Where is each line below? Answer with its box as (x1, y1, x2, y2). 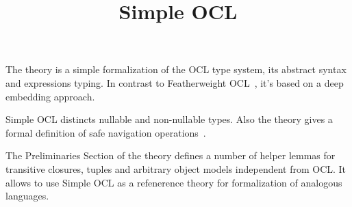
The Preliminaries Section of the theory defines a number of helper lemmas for (5, 148, 336, 163)
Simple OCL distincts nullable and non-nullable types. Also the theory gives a (5, 112, 333, 126)
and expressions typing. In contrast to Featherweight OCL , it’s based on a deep (5, 75, 344, 89)
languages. (5, 189, 49, 203)
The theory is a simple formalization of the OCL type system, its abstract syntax (5, 62, 347, 77)
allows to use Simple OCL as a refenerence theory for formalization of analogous (5, 175, 342, 189)
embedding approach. (5, 89, 95, 103)
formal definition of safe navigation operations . (5, 125, 206, 139)
